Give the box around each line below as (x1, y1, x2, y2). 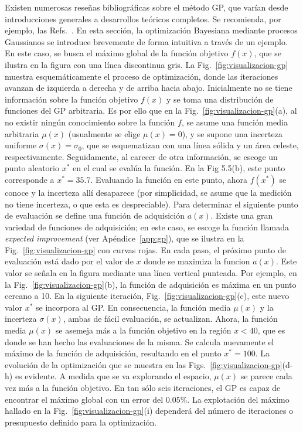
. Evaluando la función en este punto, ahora (90, 173, 247, 185)
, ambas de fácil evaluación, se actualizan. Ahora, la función (63, 312, 278, 325)
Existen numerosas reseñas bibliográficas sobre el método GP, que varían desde (5, 1, 288, 13)
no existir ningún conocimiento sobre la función (5, 115, 175, 128)
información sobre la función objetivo (5, 93, 138, 105)
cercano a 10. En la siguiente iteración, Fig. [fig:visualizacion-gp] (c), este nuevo (5, 290, 290, 302)
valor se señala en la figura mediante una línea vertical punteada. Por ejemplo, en (5, 267, 297, 279)
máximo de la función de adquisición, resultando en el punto (5, 347, 222, 359)
